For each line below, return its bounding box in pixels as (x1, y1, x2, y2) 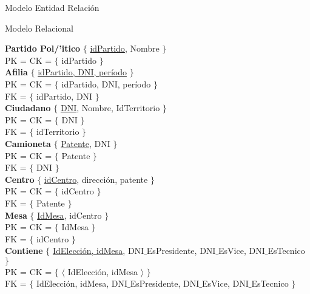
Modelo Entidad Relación (5, 1, 99, 13)
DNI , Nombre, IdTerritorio (60, 101, 160, 114)
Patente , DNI (61, 137, 110, 149)
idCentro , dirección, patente (44, 173, 148, 185)
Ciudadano (5, 101, 51, 114)
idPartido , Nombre (90, 42, 160, 55)
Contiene (5, 244, 43, 257)
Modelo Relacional (5, 21, 73, 34)
